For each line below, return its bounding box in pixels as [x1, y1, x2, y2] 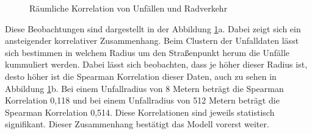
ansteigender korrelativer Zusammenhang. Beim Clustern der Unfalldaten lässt [5, 34, 299, 47]
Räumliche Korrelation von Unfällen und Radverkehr [29, 2, 228, 14]
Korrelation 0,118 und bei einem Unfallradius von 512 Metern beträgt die [5, 94, 280, 107]
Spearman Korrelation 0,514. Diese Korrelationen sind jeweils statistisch [5, 105, 275, 118]
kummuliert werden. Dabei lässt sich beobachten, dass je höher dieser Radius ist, [5, 58, 308, 71]
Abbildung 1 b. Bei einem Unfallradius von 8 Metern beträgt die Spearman [5, 82, 284, 94]
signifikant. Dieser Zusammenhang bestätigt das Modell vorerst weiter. [5, 118, 269, 130]
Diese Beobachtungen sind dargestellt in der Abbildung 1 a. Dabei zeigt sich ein [5, 22, 301, 35]
